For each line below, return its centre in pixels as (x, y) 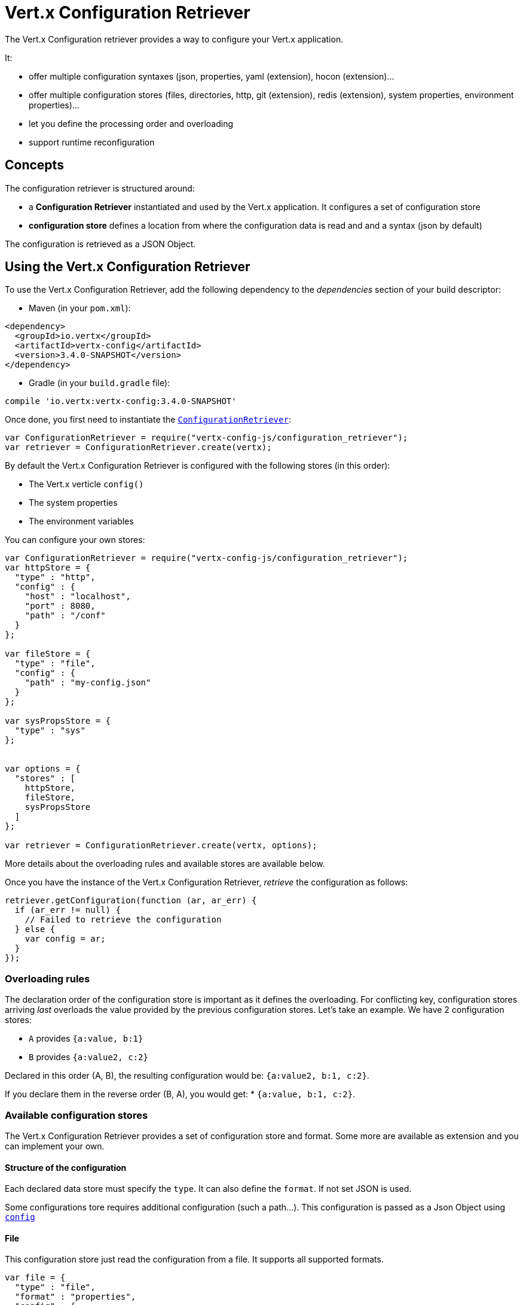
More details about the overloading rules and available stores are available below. (165, 864)
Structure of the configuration (66, 1167)
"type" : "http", (55, 577)
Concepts (34, 165)
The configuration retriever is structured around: (100, 188)
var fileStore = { (48, 654)
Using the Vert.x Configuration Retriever (128, 267)
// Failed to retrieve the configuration (123, 920)
